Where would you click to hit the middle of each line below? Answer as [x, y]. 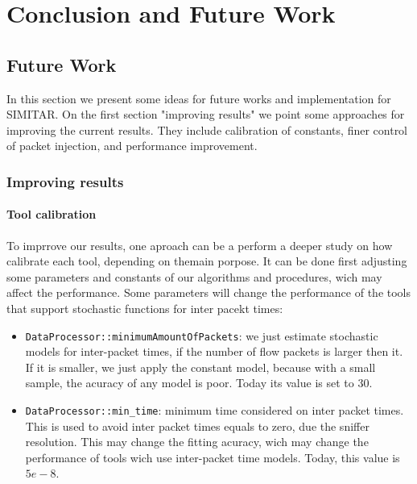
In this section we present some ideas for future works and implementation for [199, 98]
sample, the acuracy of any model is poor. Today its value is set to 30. [199, 383]
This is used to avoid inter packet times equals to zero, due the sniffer [197, 426]
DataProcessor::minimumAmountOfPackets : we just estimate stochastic [202, 335]
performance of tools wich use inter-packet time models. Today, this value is [213, 457]
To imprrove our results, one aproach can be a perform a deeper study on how [200, 245]
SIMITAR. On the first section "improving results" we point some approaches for [206, 114]
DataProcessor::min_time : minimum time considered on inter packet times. [215, 410]
